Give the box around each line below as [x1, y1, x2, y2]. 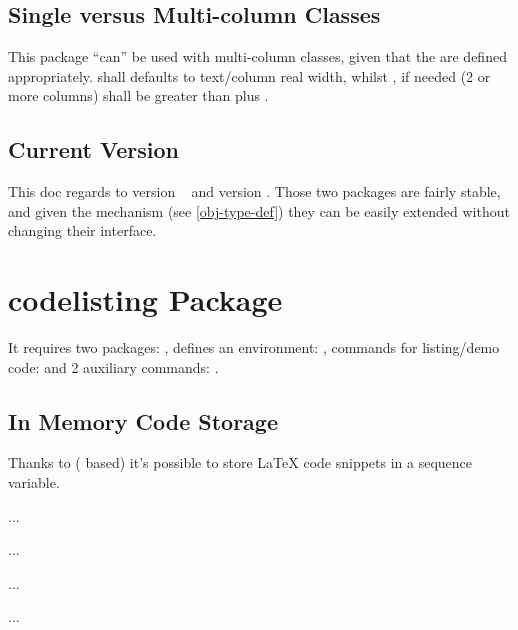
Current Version [8, 134, 180, 165]
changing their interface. [8, 220, 157, 241]
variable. [8, 472, 60, 493]
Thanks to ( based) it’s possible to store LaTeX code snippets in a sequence [8, 452, 473, 473]
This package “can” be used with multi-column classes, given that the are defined [8, 46, 507, 67]
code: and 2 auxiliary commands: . [8, 356, 219, 377]
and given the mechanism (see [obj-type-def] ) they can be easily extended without [8, 200, 510, 221]
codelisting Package [8, 279, 283, 320]
